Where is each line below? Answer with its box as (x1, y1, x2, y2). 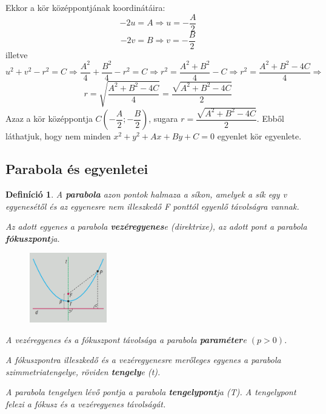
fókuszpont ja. (5, 232, 60, 244)
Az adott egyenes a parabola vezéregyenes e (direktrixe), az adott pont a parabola (5, 220, 307, 233)
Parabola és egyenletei (5, 159, 148, 178)
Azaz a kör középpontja (5, 112, 93, 125)
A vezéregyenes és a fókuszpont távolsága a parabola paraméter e (5, 333, 247, 346)
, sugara (148, 112, 178, 125)
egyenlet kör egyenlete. (217, 130, 302, 142)
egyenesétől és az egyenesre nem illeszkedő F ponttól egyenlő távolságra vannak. (5, 199, 299, 212)
